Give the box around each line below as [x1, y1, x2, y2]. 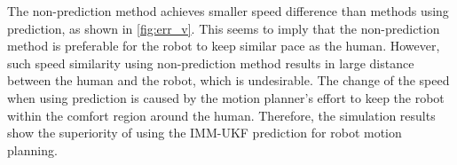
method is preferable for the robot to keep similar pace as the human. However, [7, 36, 440, 55]
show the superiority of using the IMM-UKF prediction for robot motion [7, 123, 402, 142]
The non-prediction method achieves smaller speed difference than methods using [7, 2, 449, 20]
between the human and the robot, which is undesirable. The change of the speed [7, 71, 450, 90]
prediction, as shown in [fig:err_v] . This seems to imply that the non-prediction [7, 19, 440, 37]
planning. [7, 140, 58, 159]
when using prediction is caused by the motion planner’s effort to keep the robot [7, 88, 445, 106]
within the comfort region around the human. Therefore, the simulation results [7, 106, 436, 124]
